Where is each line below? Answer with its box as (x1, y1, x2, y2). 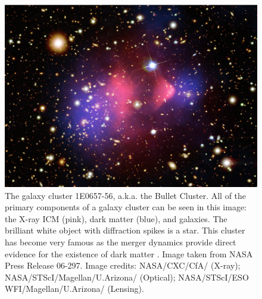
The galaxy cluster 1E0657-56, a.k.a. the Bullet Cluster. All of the (5, 189, 247, 201)
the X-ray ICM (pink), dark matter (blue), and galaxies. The (5, 212, 227, 225)
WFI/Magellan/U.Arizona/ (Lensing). (5, 282, 144, 295)
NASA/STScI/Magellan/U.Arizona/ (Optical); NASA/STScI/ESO (5, 270, 249, 283)
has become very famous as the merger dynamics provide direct (5, 235, 236, 248)
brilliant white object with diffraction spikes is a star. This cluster (5, 224, 245, 236)
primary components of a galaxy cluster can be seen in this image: (5, 201, 247, 213)
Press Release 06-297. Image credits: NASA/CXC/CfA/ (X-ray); (5, 259, 241, 272)
